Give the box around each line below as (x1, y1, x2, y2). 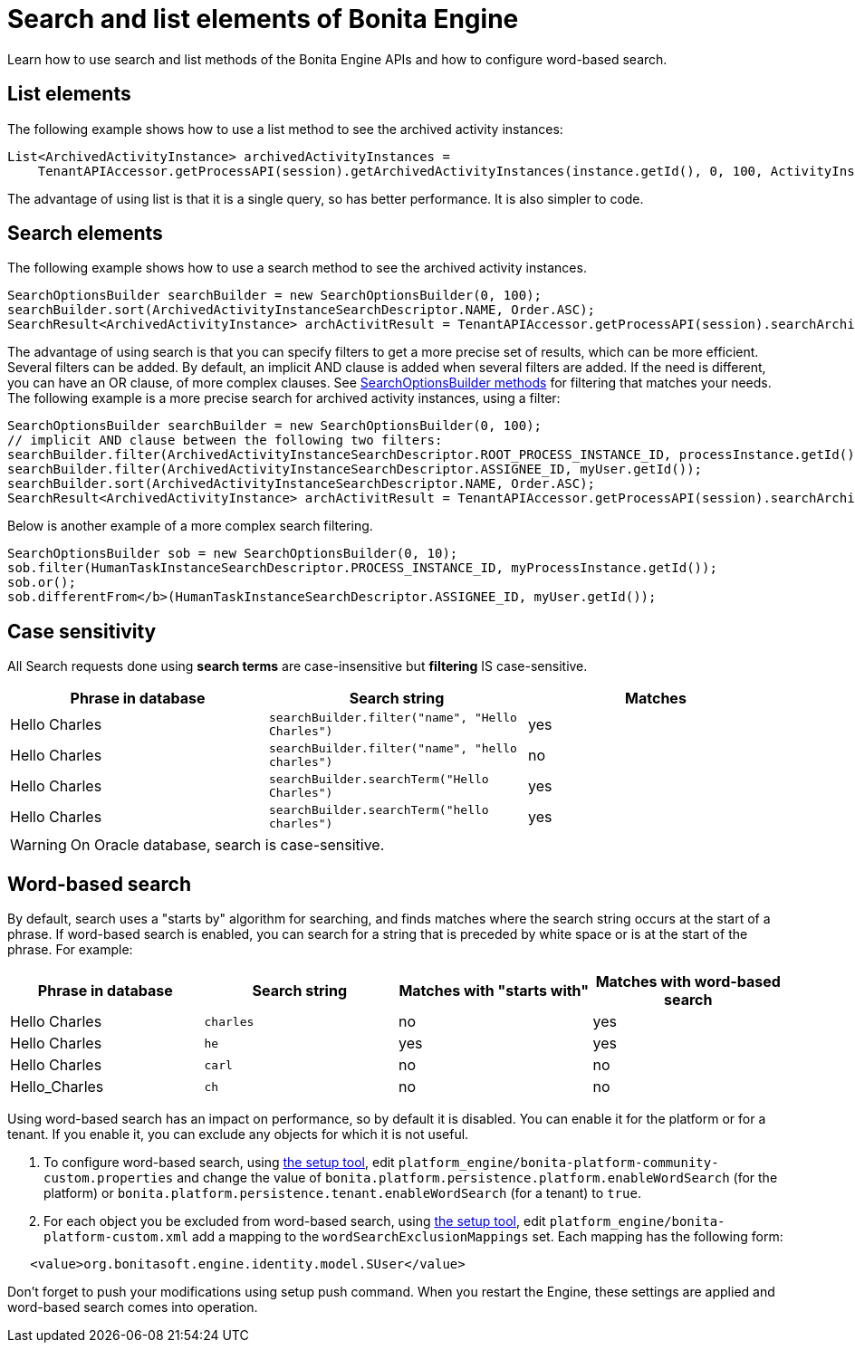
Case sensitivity (7, 619, 157, 643)
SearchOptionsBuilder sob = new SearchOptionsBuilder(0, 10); (7, 546, 458, 561)
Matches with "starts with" (399, 981, 590, 1001)
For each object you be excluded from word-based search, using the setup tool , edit (43, 1213, 546, 1230)
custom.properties (43, 1171, 174, 1186)
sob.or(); (7, 575, 76, 590)
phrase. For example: (7, 942, 133, 958)
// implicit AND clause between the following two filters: (7, 433, 443, 448)
